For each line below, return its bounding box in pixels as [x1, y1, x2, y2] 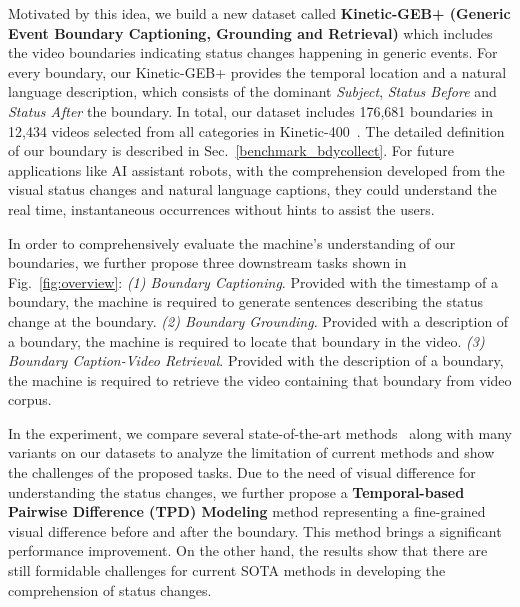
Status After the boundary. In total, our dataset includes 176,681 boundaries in [8, 100, 493, 121]
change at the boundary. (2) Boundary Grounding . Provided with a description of [8, 310, 509, 331]
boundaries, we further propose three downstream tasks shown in [8, 252, 407, 273]
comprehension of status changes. [8, 579, 212, 600]
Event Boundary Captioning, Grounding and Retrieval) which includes [8, 22, 493, 43]
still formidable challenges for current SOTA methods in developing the [8, 560, 446, 581]
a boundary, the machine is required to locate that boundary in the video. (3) [8, 330, 485, 351]
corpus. [8, 389, 52, 410]
